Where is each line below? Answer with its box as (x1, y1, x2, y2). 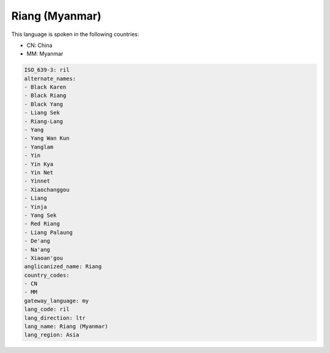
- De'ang (24, 238, 51, 244)
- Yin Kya (24, 161, 54, 167)
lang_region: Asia (24, 332, 79, 338)
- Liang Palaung (24, 229, 73, 236)
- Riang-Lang (24, 118, 64, 125)
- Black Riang (24, 92, 67, 99)
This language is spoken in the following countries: (11, 31, 139, 38)
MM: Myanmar (26, 50, 64, 57)
